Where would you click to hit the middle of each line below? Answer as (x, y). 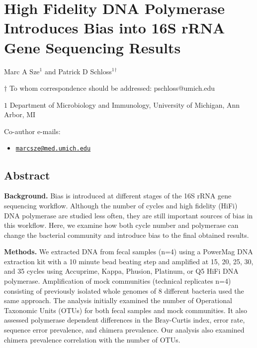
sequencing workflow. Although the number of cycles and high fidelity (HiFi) (121, 205)
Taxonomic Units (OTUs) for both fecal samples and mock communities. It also (126, 310)
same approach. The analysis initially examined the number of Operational (118, 300)
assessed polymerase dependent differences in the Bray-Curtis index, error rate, (125, 320)
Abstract (27, 175)
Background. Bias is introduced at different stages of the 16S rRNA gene (118, 196)
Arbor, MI (20, 114)
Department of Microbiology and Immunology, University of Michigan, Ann (125, 104)
